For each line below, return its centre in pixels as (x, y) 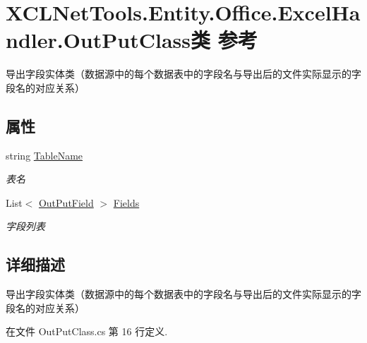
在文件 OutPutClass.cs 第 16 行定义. (87, 331)
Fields (126, 202)
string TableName (44, 155)
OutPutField (66, 202)
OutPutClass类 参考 (160, 40)
